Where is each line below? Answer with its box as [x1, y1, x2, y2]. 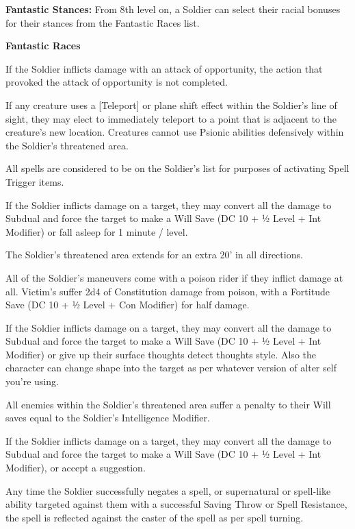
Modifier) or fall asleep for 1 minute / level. [5, 224, 188, 238]
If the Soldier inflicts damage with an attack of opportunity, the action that [5, 61, 323, 75]
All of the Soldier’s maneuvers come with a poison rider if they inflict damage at [5, 270, 343, 284]
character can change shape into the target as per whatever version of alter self [5, 360, 337, 375]
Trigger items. [5, 174, 64, 188]
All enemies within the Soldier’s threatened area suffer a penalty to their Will [5, 397, 331, 411]
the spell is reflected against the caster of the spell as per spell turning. [5, 510, 304, 524]
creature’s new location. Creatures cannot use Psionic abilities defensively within [5, 125, 344, 139]
